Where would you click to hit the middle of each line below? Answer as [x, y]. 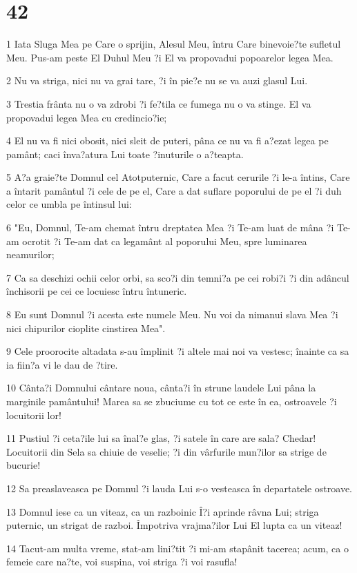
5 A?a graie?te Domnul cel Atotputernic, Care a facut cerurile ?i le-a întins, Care [178, 177]
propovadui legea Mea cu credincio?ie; [87, 117]
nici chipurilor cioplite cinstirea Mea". [86, 328]
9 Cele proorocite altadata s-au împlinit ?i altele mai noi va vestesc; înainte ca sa [178, 351]
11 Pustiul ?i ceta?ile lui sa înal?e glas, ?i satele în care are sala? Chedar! [161, 438]
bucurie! [23, 465]
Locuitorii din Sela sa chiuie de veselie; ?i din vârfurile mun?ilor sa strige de [166, 451]
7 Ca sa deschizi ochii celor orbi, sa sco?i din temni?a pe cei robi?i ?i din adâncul [178, 277]
